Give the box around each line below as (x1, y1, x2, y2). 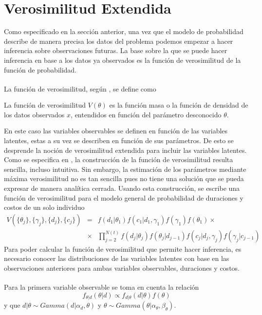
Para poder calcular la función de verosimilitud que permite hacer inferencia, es (4, 243, 242, 254)
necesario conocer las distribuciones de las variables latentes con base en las (4, 253, 229, 263)
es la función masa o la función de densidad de (109, 100, 248, 110)
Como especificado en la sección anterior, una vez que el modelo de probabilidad (4, 26, 243, 37)
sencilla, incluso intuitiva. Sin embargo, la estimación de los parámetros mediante (4, 164, 246, 174)
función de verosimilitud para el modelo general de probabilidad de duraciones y (4, 192, 243, 203)
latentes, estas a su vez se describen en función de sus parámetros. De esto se (4, 135, 234, 146)
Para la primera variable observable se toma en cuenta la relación (4, 282, 199, 292)
